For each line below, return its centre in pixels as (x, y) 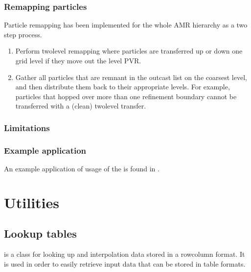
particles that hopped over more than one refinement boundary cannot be (126, 96)
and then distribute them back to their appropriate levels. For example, (123, 87)
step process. (23, 34)
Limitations (27, 127)
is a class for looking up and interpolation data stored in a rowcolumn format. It (125, 254)
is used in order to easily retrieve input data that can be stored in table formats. (125, 263)
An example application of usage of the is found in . (82, 169)
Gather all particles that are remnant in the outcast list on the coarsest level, (131, 77)
